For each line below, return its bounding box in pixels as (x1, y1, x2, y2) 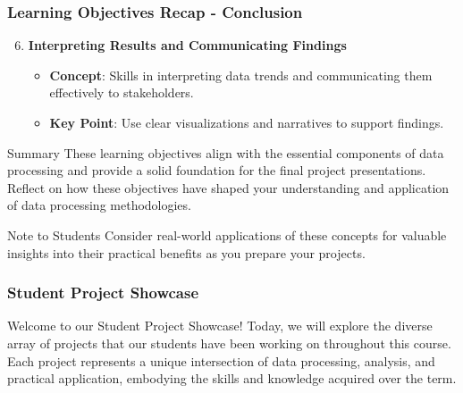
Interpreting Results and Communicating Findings (28, 36, 347, 54)
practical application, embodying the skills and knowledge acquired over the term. (7, 369, 457, 388)
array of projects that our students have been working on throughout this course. (7, 333, 451, 352)
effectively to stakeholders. (49, 83, 194, 102)
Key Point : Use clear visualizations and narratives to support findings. (49, 113, 444, 131)
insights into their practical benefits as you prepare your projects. (7, 243, 366, 262)
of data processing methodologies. (7, 196, 191, 214)
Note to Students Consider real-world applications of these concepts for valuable (7, 225, 447, 244)
